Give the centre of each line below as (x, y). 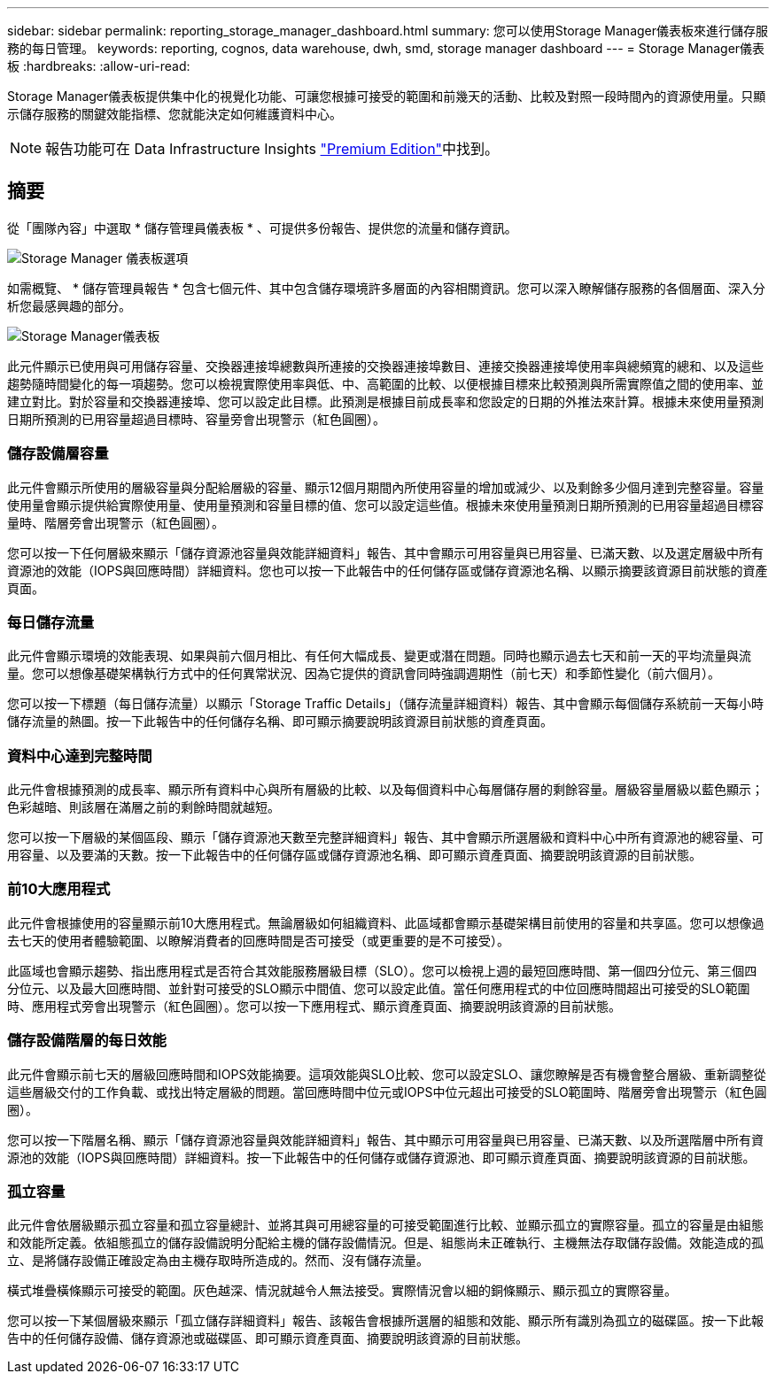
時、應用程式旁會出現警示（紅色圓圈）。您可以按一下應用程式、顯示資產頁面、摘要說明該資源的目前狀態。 (314, 1006)
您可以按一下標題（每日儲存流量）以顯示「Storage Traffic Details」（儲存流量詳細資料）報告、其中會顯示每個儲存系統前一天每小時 (386, 704)
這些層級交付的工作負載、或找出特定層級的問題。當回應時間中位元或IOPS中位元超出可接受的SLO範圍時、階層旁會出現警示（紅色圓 (387, 1092)
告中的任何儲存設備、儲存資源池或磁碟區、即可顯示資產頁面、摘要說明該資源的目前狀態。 (268, 1339)
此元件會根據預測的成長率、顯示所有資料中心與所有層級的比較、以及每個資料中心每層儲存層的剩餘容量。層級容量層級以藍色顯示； (385, 790)
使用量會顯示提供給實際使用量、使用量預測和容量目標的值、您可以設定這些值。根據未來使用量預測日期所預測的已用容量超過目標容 (385, 505)
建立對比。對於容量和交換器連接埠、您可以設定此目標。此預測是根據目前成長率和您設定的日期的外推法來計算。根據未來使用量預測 (385, 401)
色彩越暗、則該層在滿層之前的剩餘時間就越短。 (144, 807)
